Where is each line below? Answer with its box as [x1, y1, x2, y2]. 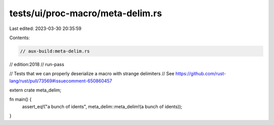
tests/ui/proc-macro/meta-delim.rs [9, 8, 162, 19]
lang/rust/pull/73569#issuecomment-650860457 [9, 78, 113, 84]
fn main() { [9, 97, 32, 103]
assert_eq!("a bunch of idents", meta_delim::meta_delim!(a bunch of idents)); [22, 103, 183, 109]
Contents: [9, 35, 30, 41]
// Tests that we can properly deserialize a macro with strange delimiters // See [9, 71, 175, 77]
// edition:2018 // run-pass [9, 61, 64, 67]
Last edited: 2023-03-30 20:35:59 [9, 25, 82, 32]
